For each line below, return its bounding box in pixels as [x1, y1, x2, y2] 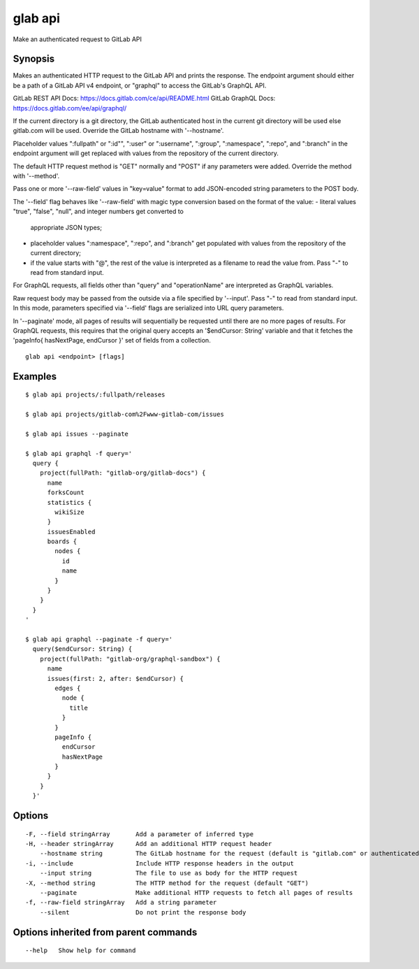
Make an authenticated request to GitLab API [13, 35, 142, 43]
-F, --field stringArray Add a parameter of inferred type [25, 830, 254, 838]
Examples [13, 371, 57, 382]
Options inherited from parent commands [13, 926, 198, 938]
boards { [47, 538, 78, 545]
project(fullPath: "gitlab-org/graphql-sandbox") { [39, 654, 221, 663]
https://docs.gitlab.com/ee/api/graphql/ [13, 103, 127, 112]
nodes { [54, 547, 81, 555]
